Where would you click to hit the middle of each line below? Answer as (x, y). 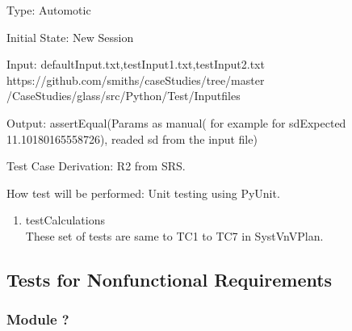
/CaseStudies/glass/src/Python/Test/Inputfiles (124, 96)
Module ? (38, 319)
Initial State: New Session (70, 37)
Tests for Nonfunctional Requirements (170, 279)
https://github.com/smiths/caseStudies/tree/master (136, 80)
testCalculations (65, 220)
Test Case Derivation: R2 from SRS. (96, 166)
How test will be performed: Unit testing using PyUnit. (143, 193)
